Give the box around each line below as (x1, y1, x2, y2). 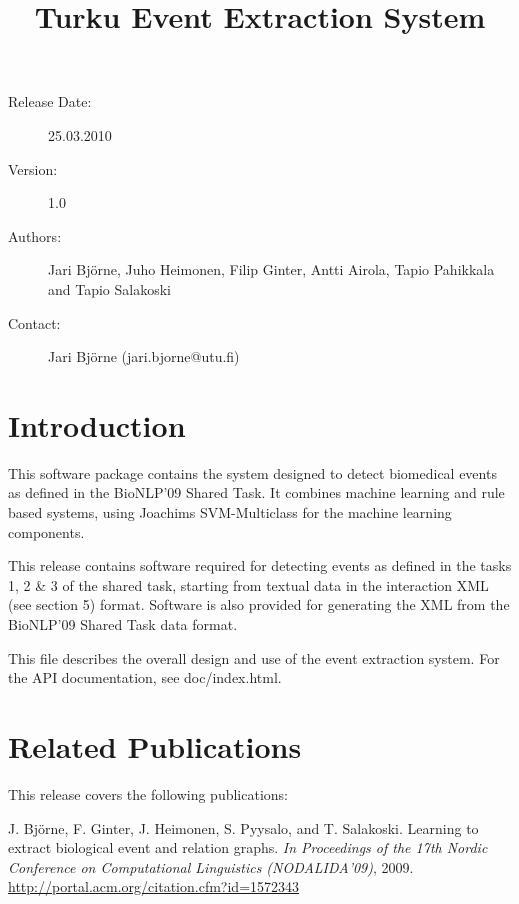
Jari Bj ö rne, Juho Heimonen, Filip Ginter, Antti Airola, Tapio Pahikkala (48, 259, 495, 280)
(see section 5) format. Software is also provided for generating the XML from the (8, 594, 510, 615)
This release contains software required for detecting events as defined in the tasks (8, 555, 512, 576)
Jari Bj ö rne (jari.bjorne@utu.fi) (48, 346, 240, 367)
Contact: (8, 312, 61, 333)
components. (8, 521, 85, 542)
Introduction (8, 404, 186, 445)
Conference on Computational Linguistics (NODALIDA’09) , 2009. (8, 856, 414, 877)
